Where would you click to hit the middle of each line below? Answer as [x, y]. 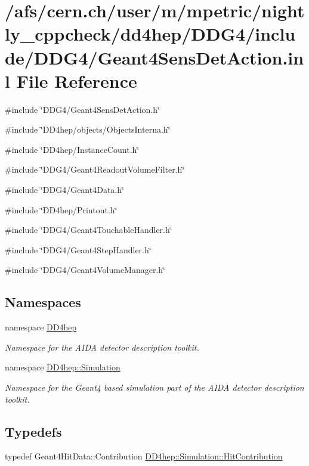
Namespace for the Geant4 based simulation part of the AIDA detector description [154, 387]
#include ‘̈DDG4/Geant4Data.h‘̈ [64, 190]
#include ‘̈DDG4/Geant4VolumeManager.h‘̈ [85, 270]
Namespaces [43, 302]
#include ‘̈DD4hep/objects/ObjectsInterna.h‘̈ [88, 129]
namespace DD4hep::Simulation [63, 367]
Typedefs [33, 431]
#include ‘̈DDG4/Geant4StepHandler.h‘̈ [78, 249]
